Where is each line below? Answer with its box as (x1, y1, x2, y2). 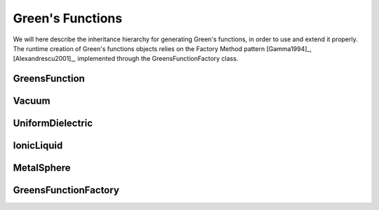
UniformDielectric (13, 118, 93, 129)
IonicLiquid (13, 140, 63, 152)
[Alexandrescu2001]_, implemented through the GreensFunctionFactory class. (13, 55, 239, 63)
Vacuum (13, 95, 51, 107)
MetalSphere (13, 162, 71, 174)
